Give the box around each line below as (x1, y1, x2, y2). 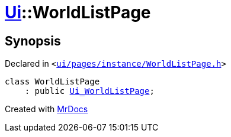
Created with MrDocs (5, 104, 88, 115)
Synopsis (5, 33, 61, 48)
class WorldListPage (5, 77, 100, 87)
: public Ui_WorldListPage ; (24, 86, 155, 96)
